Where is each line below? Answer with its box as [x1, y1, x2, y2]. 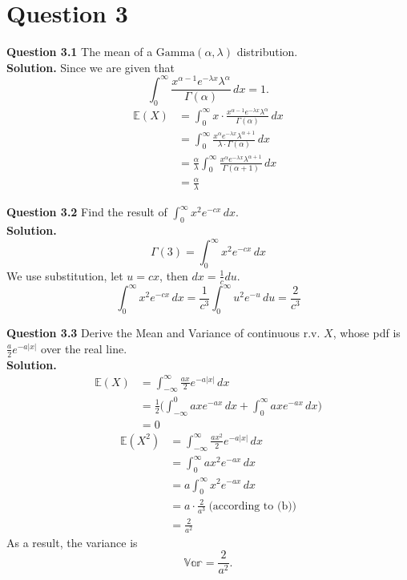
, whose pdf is [332, 324, 401, 341]
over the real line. [41, 340, 127, 356]
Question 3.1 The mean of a [6, 43, 153, 60]
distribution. [236, 43, 298, 60]
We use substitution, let [6, 267, 123, 284]
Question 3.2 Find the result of [6, 203, 167, 220]
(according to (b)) [208, 500, 297, 512]
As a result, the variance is [6, 534, 138, 550]
